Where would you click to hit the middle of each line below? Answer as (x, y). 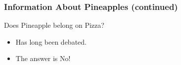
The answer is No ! (43, 58)
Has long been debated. (51, 41)
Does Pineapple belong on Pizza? (54, 25)
